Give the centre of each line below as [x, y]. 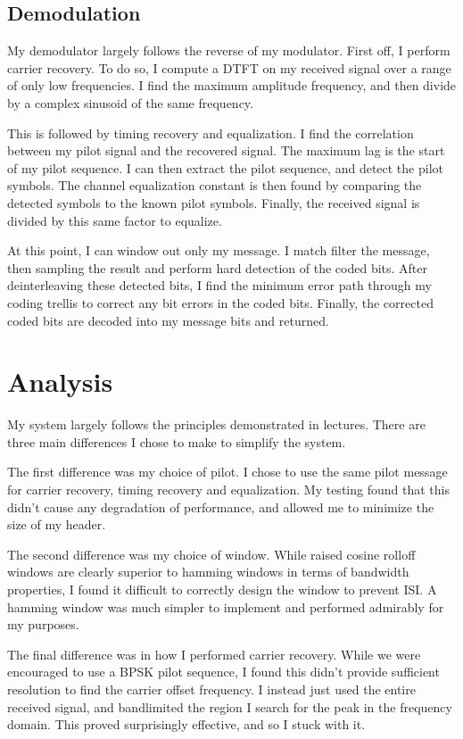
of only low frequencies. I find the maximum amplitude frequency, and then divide [232, 85]
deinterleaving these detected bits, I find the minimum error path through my [219, 285]
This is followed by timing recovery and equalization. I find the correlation [211, 133]
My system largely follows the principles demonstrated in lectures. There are [216, 424]
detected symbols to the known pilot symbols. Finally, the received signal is [214, 202]
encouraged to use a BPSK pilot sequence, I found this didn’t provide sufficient [223, 672]
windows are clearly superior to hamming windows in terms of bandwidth [208, 572]
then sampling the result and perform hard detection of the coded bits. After [218, 267]
